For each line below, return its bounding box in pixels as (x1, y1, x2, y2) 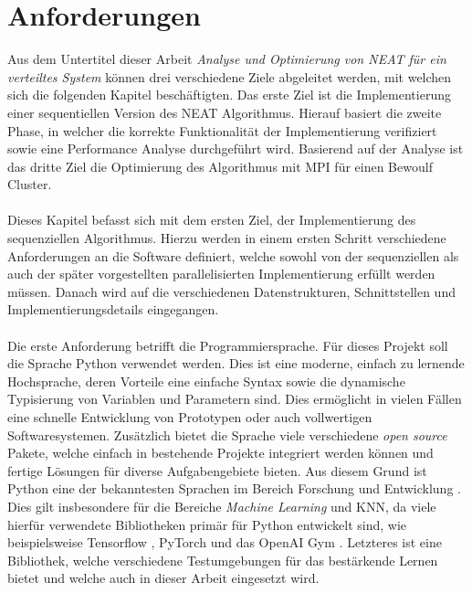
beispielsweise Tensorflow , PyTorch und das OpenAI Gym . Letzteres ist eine (7, 533, 442, 552)
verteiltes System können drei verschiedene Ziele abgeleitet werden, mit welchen (7, 67, 452, 86)
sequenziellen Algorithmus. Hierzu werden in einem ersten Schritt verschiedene (7, 228, 446, 248)
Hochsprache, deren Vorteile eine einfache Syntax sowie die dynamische (7, 371, 405, 390)
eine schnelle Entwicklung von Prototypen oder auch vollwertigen (7, 408, 372, 426)
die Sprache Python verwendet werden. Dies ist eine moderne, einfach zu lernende (7, 354, 465, 373)
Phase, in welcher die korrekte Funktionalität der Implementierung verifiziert (7, 121, 437, 140)
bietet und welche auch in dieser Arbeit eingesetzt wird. (7, 568, 320, 588)
